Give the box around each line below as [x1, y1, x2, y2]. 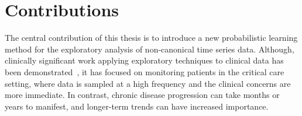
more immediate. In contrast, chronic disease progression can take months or [5, 89, 280, 101]
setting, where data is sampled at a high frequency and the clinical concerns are [5, 77, 291, 89]
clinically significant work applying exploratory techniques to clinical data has [5, 54, 284, 66]
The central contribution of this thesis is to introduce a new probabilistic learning [5, 31, 298, 44]
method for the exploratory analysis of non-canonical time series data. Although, [5, 43, 294, 55]
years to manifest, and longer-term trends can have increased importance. [5, 100, 269, 112]
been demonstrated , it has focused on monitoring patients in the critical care [5, 65, 284, 78]
